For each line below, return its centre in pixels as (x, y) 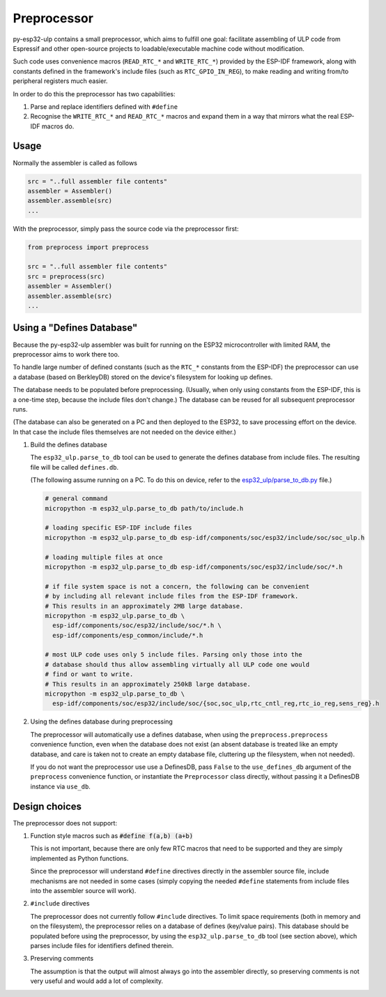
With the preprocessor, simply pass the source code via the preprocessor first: (126, 228)
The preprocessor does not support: (65, 823)
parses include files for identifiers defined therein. (102, 945)
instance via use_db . (60, 786)
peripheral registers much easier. (60, 81)
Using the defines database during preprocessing (102, 721)
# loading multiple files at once (104, 557)
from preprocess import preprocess (88, 247)
